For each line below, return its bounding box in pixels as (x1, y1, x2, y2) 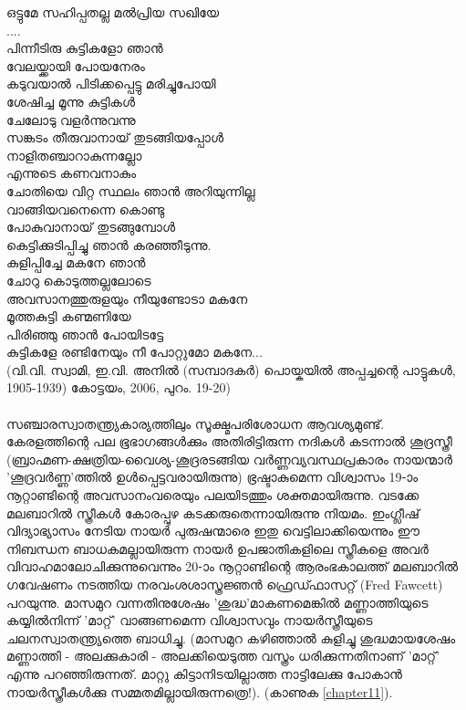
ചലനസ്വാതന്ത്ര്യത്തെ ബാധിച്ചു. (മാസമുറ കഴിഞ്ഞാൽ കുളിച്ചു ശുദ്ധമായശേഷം (6, 628, 456, 647)
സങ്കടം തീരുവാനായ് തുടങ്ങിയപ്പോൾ (6, 128, 223, 147)
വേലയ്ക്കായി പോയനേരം (6, 56, 145, 75)
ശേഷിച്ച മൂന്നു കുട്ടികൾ (6, 91, 135, 110)
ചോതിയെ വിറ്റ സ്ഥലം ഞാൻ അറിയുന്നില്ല (6, 181, 255, 200)
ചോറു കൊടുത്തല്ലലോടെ (6, 270, 151, 289)
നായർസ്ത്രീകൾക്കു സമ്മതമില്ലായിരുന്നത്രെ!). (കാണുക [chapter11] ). (6, 682, 393, 701)
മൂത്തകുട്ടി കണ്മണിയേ (6, 307, 131, 326)
